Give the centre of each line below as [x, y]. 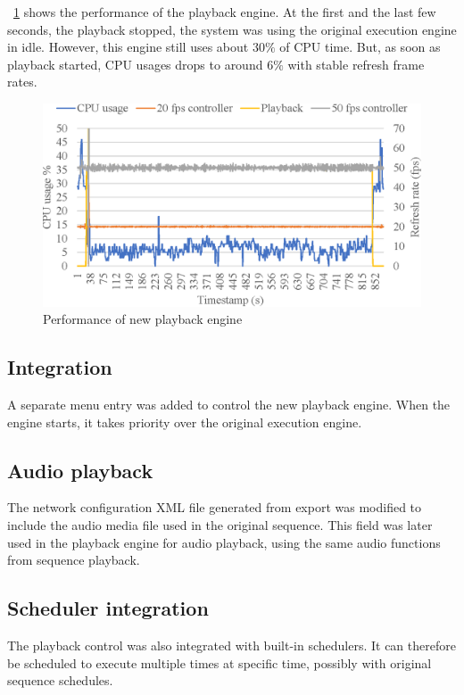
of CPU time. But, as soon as [360, 47]
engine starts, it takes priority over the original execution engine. [185, 422]
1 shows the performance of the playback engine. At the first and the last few [225, 12]
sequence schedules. [60, 680]
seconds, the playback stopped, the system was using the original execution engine [232, 29]
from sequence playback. [74, 560]
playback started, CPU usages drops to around [135, 64]
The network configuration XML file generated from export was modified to [215, 507]
